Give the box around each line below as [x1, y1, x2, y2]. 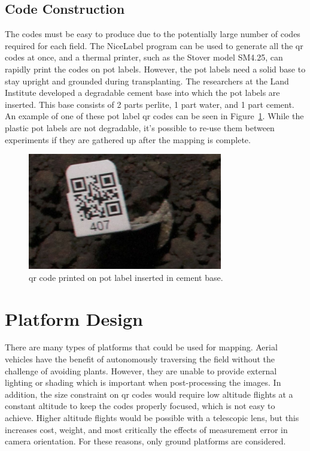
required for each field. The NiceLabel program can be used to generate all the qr [5, 39, 303, 52]
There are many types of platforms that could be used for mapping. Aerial [5, 341, 278, 353]
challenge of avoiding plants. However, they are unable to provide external [5, 364, 277, 377]
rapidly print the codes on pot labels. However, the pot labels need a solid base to [5, 62, 306, 75]
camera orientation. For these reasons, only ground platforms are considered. [5, 435, 286, 447]
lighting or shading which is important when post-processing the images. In [5, 376, 281, 389]
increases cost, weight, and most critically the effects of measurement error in [5, 423, 288, 435]
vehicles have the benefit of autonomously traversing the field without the [5, 353, 275, 365]
